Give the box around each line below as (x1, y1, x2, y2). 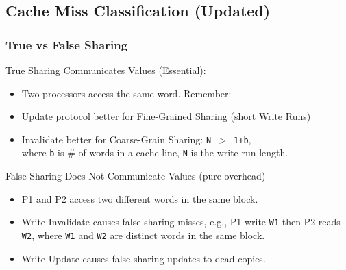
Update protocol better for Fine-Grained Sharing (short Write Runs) (21, 109, 311, 123)
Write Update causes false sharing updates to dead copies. (21, 251, 266, 265)
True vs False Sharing (5, 36, 128, 53)
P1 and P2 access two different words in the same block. (21, 191, 258, 206)
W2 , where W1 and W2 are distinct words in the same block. (21, 228, 265, 242)
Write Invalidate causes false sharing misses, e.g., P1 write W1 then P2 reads (21, 214, 341, 229)
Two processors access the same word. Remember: (21, 86, 232, 100)
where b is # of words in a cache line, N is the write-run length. (21, 145, 288, 160)
